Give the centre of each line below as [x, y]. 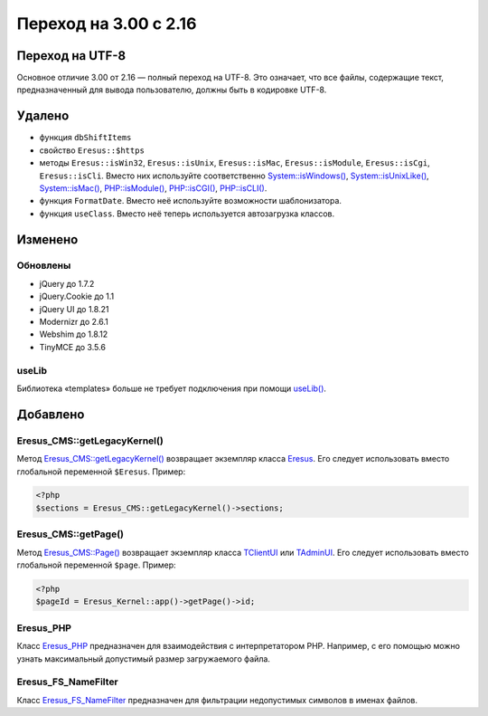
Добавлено [51, 414]
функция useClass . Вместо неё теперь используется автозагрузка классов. [187, 214]
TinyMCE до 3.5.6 [72, 347]
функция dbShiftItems [85, 138]
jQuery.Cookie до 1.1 [77, 296]
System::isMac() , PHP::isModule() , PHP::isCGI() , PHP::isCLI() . [153, 188]
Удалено [43, 116]
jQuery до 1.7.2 [67, 283]
